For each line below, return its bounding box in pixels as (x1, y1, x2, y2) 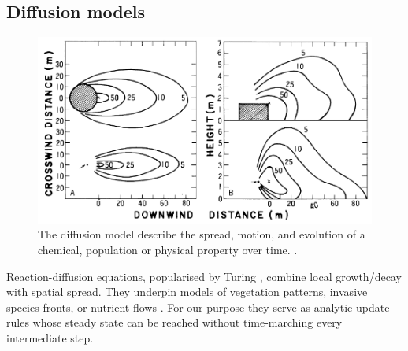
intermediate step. (6, 329, 94, 345)
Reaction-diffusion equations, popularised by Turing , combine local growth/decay (6, 268, 402, 284)
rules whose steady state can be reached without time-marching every (6, 314, 343, 331)
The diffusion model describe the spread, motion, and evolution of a (38, 226, 365, 242)
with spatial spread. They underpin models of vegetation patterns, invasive (6, 283, 368, 300)
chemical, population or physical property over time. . (38, 241, 298, 257)
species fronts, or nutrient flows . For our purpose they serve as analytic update (6, 298, 390, 315)
